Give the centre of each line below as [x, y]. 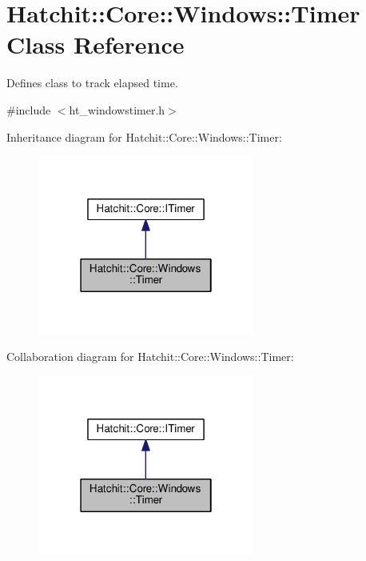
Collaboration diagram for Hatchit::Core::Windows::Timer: [150, 357]
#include [29, 109]
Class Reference [95, 44]
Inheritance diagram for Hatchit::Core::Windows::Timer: [144, 136]
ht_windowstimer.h [117, 109]
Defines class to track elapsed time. [92, 83]
